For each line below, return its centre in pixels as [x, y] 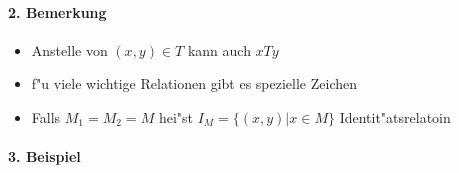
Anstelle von [69, 49]
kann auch [219, 49]
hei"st [175, 116]
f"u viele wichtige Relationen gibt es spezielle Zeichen [194, 83]
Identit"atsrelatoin [395, 116]
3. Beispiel [44, 156]
